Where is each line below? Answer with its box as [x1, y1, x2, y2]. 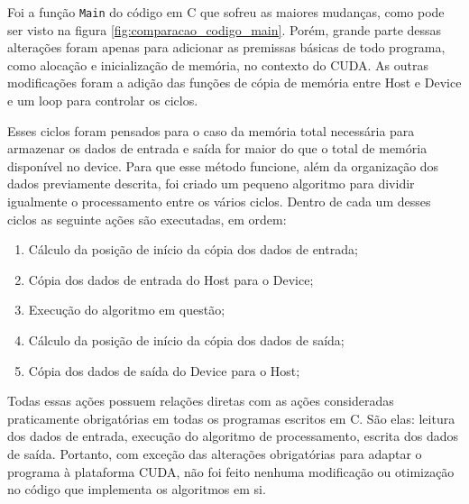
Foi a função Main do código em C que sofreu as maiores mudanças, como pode [7, 3, 445, 21]
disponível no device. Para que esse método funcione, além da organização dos [7, 156, 439, 175]
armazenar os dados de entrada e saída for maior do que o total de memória [7, 139, 428, 158]
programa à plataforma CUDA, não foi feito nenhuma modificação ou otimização [7, 462, 455, 481]
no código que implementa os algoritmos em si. [7, 480, 266, 499]
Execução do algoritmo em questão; [28, 300, 225, 319]
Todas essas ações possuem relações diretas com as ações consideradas [7, 391, 394, 410]
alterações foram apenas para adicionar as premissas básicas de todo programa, [7, 38, 446, 57]
